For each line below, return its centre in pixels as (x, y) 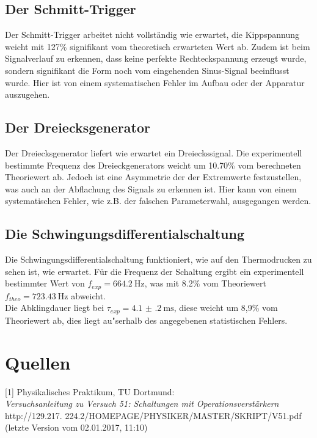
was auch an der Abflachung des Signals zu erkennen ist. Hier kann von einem (151, 188)
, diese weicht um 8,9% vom (226, 308)
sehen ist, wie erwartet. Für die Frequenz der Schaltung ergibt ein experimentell (155, 271)
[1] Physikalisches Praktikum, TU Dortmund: (90, 391)
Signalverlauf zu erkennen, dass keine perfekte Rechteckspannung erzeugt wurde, (156, 58)
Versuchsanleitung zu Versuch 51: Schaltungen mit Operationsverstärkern (142, 403)
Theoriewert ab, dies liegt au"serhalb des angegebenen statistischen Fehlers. (146, 320)
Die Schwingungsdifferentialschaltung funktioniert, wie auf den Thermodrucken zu (158, 259)
